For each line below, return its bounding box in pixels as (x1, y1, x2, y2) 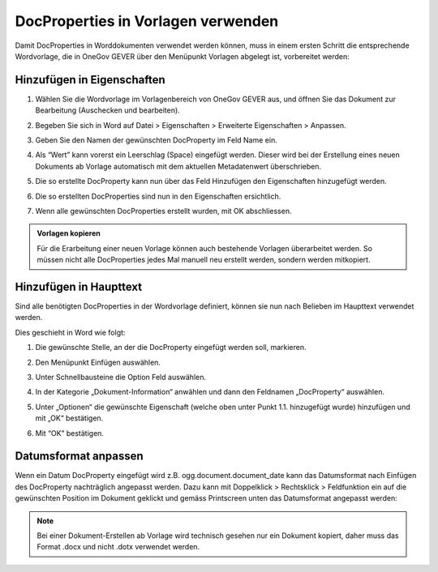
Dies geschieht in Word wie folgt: (15, 327, 126, 337)
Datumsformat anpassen (15, 450, 144, 463)
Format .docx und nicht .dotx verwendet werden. (36, 542, 200, 552)
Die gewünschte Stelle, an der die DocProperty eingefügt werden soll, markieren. (35, 343, 307, 352)
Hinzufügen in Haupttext (15, 280, 142, 293)
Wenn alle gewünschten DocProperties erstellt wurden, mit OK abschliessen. (35, 206, 292, 216)
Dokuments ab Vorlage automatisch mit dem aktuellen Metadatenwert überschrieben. (35, 161, 322, 171)
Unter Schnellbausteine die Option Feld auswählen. (35, 373, 207, 382)
